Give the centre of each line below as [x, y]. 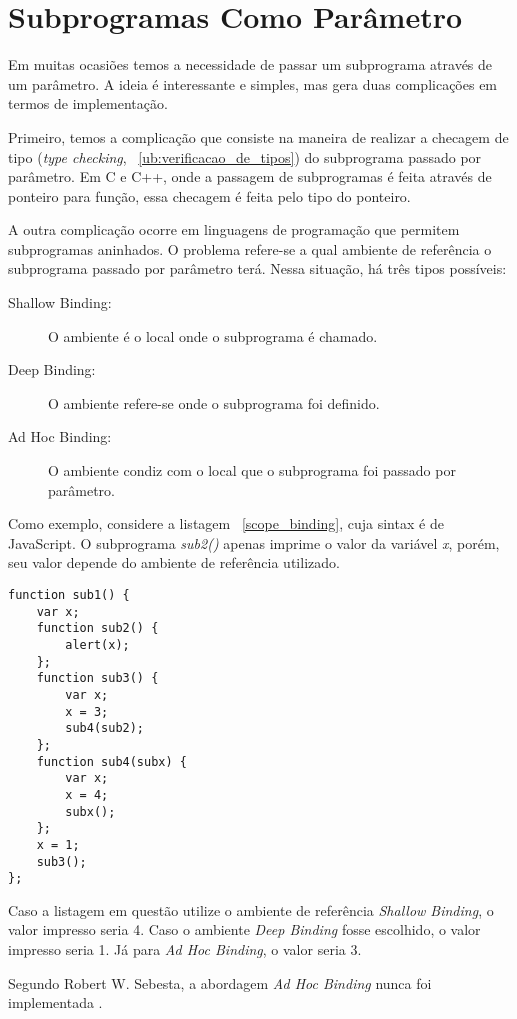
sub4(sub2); [105, 728]
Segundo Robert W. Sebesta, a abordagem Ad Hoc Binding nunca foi [220, 982]
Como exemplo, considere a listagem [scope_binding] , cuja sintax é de [226, 523]
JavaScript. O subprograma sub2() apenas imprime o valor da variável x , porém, [254, 542]
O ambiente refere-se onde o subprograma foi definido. [214, 402]
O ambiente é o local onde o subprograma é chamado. [213, 335]
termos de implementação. [88, 103]
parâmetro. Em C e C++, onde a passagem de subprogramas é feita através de [250, 176]
